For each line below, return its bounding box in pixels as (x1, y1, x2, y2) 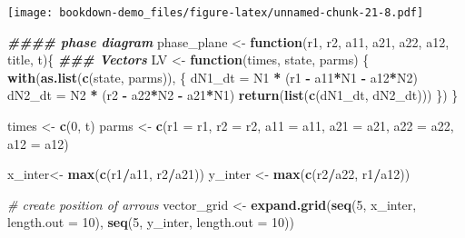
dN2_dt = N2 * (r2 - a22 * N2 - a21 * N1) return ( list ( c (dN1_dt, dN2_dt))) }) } (7, 85, 459, 104)
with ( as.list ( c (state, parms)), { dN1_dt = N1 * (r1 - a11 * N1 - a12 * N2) (7, 67, 418, 86)
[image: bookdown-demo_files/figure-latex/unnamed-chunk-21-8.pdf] (7, 6, 424, 19)
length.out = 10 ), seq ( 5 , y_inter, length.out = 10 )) (7, 213, 294, 232)
